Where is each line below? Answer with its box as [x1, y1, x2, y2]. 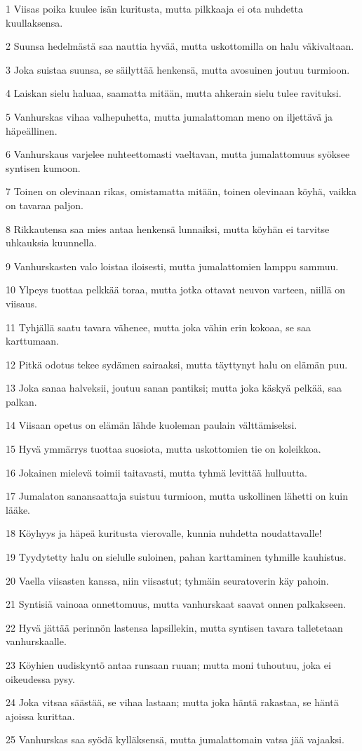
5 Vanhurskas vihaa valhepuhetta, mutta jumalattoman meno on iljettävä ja [6, 109, 333, 124]
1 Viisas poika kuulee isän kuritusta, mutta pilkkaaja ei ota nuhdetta [6, 1, 303, 15]
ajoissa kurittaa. [6, 708, 75, 723]
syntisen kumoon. [6, 160, 81, 175]
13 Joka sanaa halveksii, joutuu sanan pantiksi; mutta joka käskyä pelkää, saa [6, 380, 342, 395]
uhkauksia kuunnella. [6, 235, 97, 250]
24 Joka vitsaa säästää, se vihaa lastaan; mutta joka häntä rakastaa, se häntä [6, 695, 339, 710]
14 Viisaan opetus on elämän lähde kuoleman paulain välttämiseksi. [6, 418, 297, 432]
